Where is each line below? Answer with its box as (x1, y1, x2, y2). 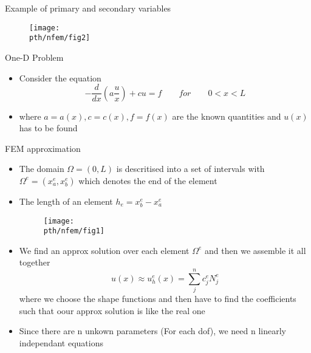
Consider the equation (19, 71, 101, 84)
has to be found (19, 122, 78, 134)
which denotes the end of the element (78, 174, 217, 187)
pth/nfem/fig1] (43, 227, 105, 236)
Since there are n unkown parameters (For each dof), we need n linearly (19, 324, 286, 337)
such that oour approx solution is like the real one (19, 304, 205, 317)
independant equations (19, 336, 103, 349)
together (19, 256, 50, 269)
